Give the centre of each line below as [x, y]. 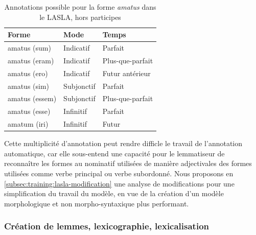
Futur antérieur [126, 73]
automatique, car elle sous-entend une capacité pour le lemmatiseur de [114, 153]
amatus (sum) [29, 48]
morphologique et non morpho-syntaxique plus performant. [97, 203]
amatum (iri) [28, 124]
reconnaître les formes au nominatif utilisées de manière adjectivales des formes [128, 163]
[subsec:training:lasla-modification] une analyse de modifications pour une [119, 183]
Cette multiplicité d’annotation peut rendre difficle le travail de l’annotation [123, 143]
